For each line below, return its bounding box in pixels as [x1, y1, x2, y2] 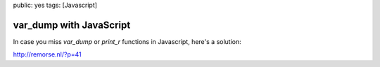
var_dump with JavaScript [13, 19, 131, 31]
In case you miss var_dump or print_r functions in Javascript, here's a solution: [13, 37, 242, 45]
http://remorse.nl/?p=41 [13, 50, 82, 59]
